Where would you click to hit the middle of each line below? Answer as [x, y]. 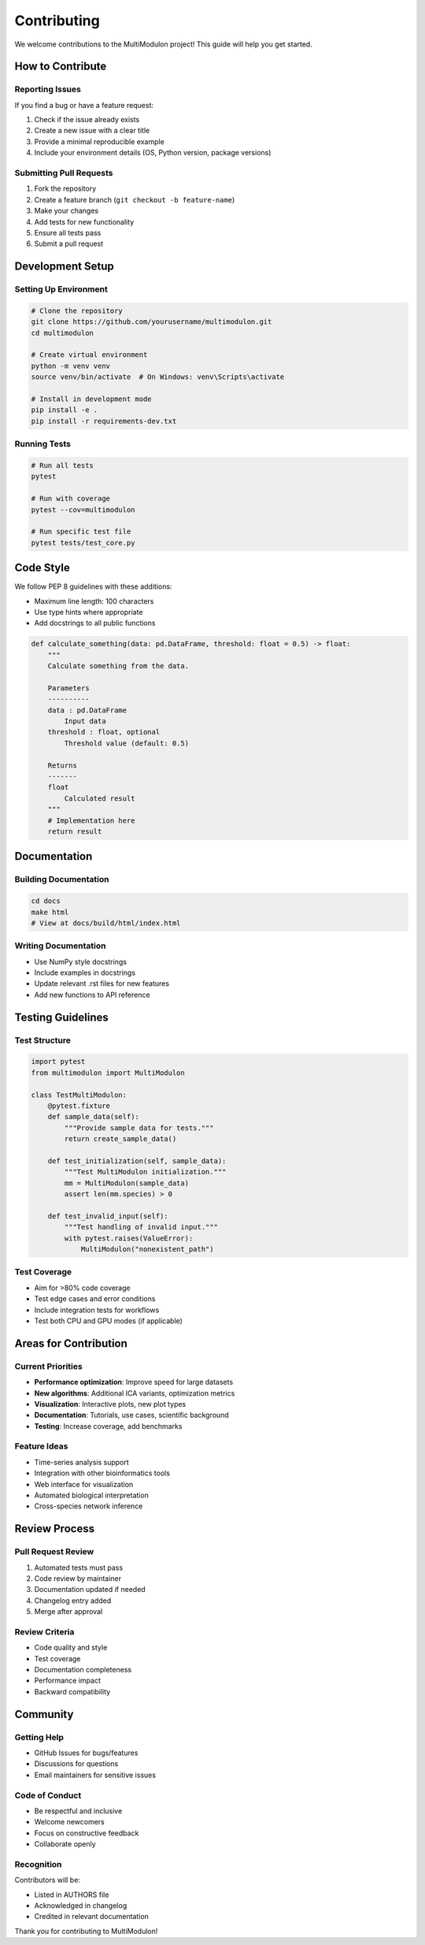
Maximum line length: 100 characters [94, 601]
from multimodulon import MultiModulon [108, 1073]
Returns [63, 765]
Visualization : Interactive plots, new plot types [110, 1404]
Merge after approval [68, 1612]
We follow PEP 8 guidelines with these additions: [93, 586]
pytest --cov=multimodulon [83, 509]
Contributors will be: [47, 1880]
